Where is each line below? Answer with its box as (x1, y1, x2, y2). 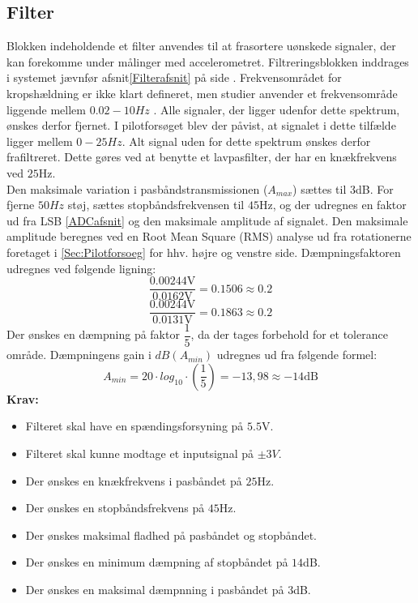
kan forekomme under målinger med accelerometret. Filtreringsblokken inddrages (6, 53, 409, 70)
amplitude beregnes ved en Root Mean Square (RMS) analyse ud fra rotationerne (6, 228, 412, 245)
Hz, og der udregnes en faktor (258, 196, 407, 213)
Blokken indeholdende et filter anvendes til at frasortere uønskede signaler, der (6, 37, 396, 54)
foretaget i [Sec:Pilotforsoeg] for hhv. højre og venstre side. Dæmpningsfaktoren (6, 243, 401, 260)
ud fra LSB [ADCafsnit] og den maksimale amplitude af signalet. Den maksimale (6, 212, 408, 229)
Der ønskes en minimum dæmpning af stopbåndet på (25, 554, 288, 571)
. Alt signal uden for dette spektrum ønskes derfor (122, 132, 371, 149)
